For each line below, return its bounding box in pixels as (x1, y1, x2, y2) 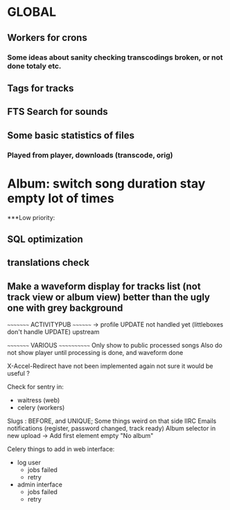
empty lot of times (7, 190, 114, 206)
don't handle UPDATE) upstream (7, 328, 100, 336)
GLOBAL (7, 4, 57, 20)
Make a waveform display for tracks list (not (7, 280, 201, 292)
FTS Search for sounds (7, 106, 109, 118)
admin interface (17, 480, 62, 489)
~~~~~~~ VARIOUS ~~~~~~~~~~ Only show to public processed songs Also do (7, 341, 223, 349)
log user (17, 458, 42, 467)
